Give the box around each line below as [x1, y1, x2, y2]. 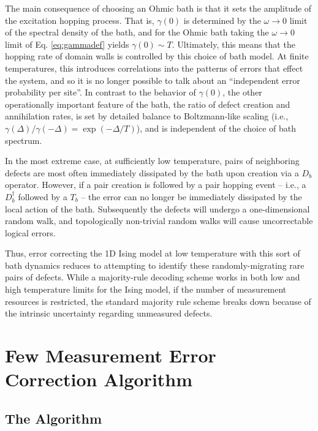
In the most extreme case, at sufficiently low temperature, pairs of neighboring [5, 154, 300, 167]
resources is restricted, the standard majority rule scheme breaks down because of [5, 294, 311, 307]
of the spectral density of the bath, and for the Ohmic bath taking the [5, 26, 269, 39]
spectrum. [5, 133, 42, 146]
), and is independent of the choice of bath [136, 121, 297, 134]
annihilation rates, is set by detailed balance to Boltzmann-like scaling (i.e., [5, 110, 289, 122]
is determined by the [183, 13, 261, 26]
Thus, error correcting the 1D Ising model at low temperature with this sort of [5, 247, 300, 260]
